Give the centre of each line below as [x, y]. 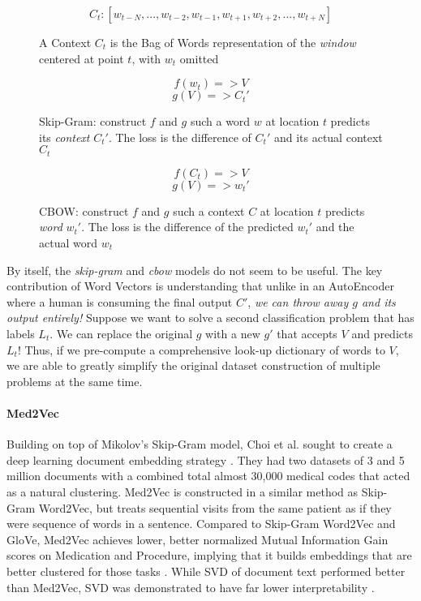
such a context [209, 210]
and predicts [382, 333]
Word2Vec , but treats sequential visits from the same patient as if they [215, 507]
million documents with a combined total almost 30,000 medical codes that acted [208, 476]
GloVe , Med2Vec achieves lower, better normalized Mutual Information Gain [198, 539]
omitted [199, 58]
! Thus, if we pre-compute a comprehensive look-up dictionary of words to [201, 349]
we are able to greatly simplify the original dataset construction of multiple [193, 365]
